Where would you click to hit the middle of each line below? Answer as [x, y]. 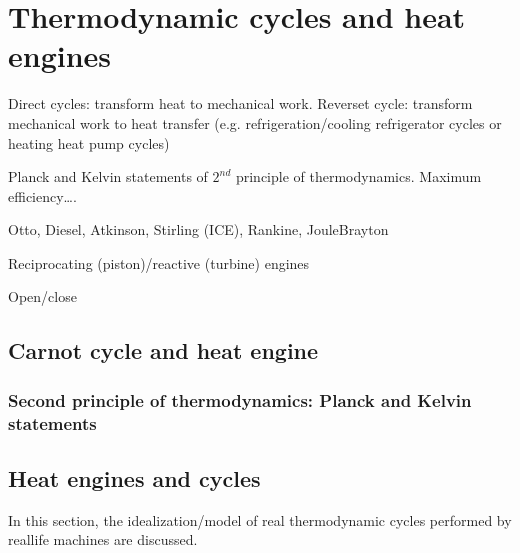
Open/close [42, 296]
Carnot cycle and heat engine [163, 350]
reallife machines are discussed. [103, 539]
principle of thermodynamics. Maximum [358, 176]
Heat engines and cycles [134, 478]
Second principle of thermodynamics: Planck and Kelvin [240, 399]
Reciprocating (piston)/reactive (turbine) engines [159, 262]
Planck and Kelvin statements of [108, 176]
